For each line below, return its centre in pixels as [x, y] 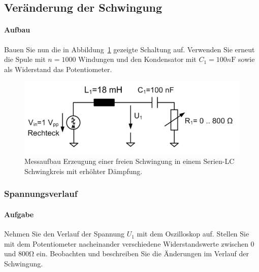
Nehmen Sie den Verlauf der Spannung [64, 234]
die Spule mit [25, 59]
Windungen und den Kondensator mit [137, 59]
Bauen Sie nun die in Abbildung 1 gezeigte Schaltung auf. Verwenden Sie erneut [129, 49]
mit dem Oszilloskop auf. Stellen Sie [193, 234]
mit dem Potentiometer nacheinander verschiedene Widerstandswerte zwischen [126, 243]
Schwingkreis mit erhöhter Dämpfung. [84, 171]
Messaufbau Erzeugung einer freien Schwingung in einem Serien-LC [129, 161]
